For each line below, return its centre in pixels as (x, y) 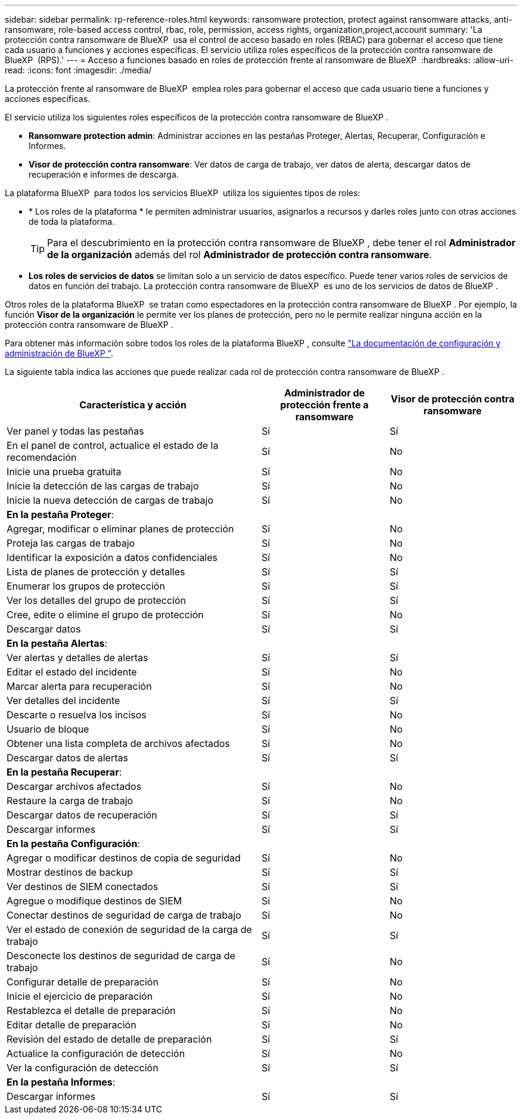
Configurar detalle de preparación (83, 982)
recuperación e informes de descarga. (104, 174)
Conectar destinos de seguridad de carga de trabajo (124, 915)
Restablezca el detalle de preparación (91, 1010)
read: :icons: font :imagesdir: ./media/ (78, 70)
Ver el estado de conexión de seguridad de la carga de (129, 929)
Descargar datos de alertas (67, 758)
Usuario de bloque (48, 729)
